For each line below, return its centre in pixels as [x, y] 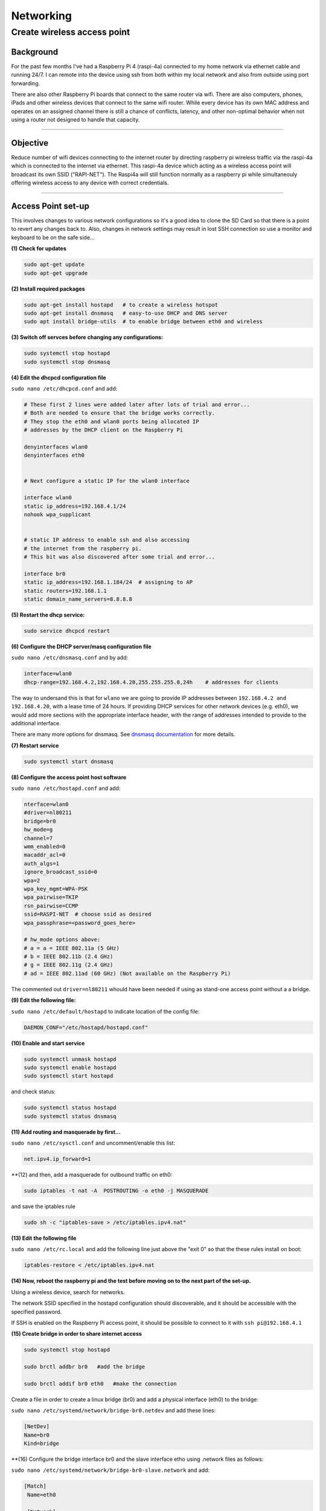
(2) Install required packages [48, 289]
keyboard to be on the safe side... [53, 237]
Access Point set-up [50, 206]
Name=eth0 [42, 1495]
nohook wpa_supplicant [57, 515]
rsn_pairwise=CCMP [51, 906]
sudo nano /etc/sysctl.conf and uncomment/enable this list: [93, 1143]
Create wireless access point [71, 32]
